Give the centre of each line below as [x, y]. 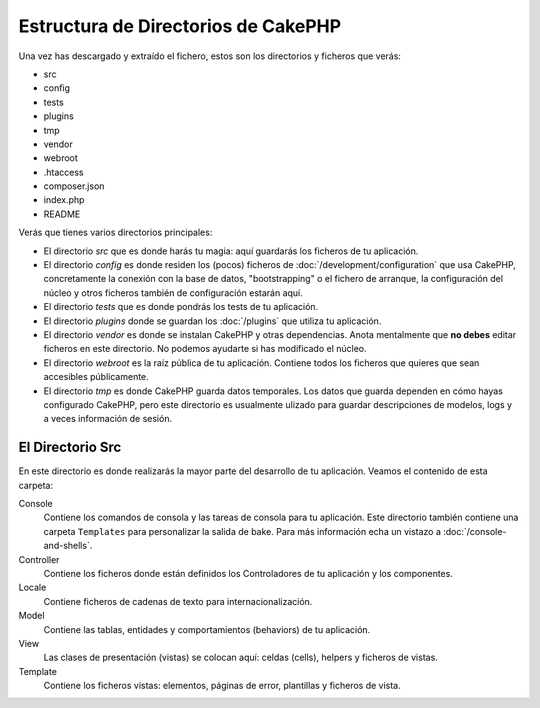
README [62, 214]
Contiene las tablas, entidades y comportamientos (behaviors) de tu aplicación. [207, 629]
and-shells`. [68, 546]
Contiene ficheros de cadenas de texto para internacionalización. [178, 601]
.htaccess [63, 172]
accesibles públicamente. [96, 377]
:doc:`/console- [475, 531]
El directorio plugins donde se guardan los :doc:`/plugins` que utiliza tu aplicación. [212, 321]
